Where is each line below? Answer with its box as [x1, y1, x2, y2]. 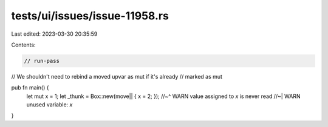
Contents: [11, 41, 36, 48]
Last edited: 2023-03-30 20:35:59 [11, 30, 98, 37]
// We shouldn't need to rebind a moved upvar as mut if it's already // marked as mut [11, 73, 223, 80]
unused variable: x [26, 101, 73, 108]
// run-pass [24, 57, 60, 64]
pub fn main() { [11, 84, 49, 91]
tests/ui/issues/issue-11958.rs [11, 9, 169, 22]
